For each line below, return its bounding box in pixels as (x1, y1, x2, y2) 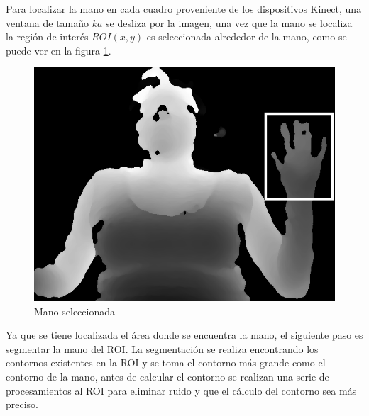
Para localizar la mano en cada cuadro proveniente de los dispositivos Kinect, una (6, 1, 362, 16)
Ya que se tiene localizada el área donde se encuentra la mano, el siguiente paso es (6, 327, 363, 342)
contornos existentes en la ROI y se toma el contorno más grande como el (6, 355, 326, 370)
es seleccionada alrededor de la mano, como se (146, 29, 347, 44)
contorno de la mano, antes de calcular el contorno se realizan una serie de (6, 369, 329, 383)
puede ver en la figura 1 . (6, 43, 111, 57)
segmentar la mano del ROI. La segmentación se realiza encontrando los (6, 341, 319, 356)
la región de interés (6, 29, 89, 44)
